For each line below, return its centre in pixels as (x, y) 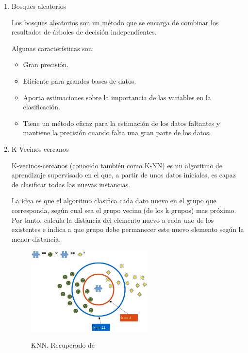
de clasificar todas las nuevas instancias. (71, 184)
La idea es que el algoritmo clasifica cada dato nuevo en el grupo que (114, 201)
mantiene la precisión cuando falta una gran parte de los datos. (117, 132)
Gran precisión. (46, 64)
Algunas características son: (53, 48)
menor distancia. (36, 238)
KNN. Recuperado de (63, 345)
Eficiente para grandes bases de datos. (80, 80)
